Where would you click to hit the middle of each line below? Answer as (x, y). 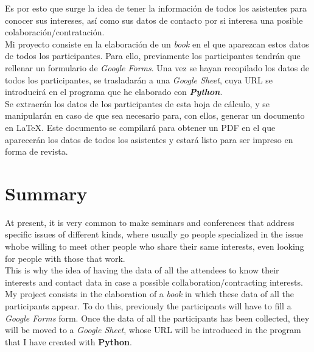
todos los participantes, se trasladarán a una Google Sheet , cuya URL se (139, 79)
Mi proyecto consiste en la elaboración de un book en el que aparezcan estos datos (157, 44)
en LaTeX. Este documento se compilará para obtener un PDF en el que (140, 127)
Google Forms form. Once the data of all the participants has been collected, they (157, 318)
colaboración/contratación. (55, 32)
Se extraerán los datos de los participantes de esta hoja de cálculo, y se (137, 103)
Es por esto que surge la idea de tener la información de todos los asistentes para (156, 8)
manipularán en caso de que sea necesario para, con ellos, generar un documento (155, 115)
